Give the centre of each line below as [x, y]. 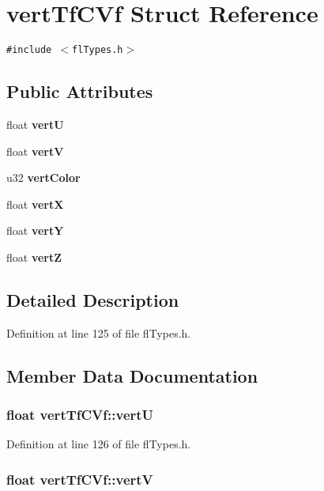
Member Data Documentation [132, 375]
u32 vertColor [43, 178]
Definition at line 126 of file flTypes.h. [99, 444]
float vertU [35, 124]
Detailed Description [93, 299]
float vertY [35, 230]
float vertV [35, 151]
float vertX [35, 204]
